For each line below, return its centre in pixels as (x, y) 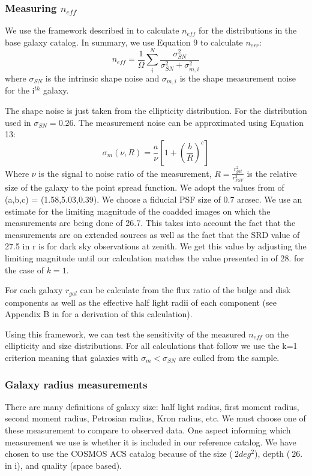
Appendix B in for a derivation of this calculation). (99, 314)
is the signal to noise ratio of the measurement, (125, 173)
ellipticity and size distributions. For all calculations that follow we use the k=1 (151, 346)
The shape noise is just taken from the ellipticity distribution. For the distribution (156, 110)
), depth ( (272, 454)
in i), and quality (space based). (64, 465)
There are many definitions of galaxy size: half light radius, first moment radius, (152, 406)
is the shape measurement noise (238, 78)
